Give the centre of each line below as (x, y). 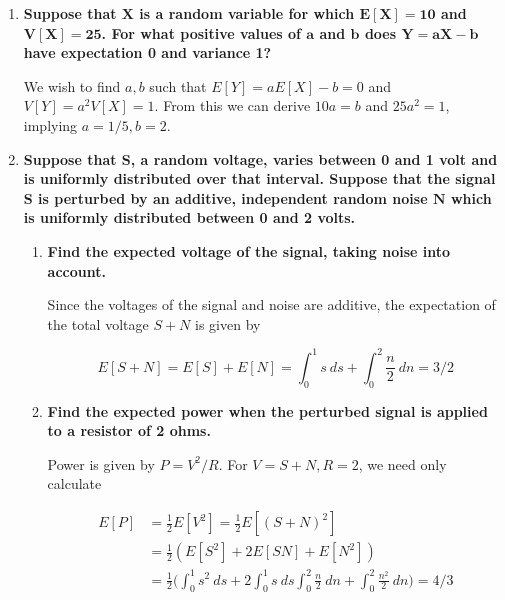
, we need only (402, 463)
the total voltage (98, 323)
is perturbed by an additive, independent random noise (233, 197)
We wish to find (72, 85)
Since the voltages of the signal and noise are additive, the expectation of (271, 304)
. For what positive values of (201, 32)
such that (178, 85)
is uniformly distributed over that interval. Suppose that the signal (259, 178)
